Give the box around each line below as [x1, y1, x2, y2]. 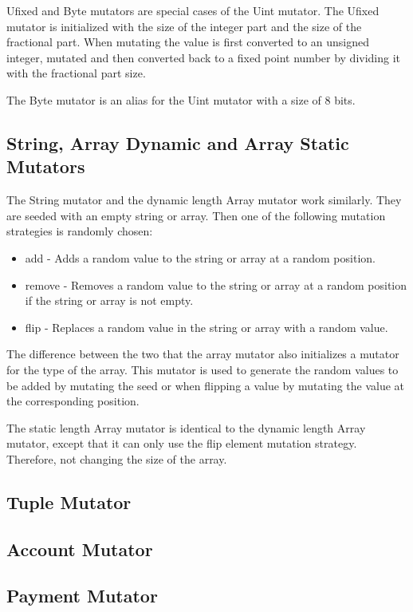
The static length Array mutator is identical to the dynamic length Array [6, 419, 366, 436]
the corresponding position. [6, 393, 140, 409]
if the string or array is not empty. [25, 292, 194, 309]
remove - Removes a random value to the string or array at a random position [25, 276, 407, 293]
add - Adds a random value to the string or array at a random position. [25, 249, 376, 266]
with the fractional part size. [6, 65, 146, 81]
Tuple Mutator [6, 489, 132, 514]
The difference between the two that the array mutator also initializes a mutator [6, 345, 399, 362]
